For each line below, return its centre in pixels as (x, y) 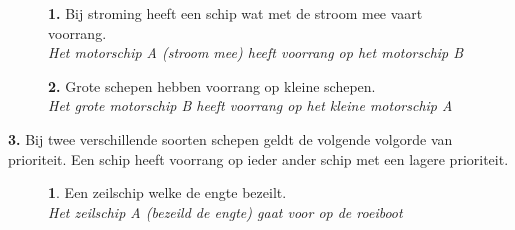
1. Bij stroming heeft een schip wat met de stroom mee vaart (235, 13)
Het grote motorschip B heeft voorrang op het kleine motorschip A (250, 105)
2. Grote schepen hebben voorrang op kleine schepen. (212, 85)
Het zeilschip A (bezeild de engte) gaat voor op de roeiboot (225, 211)
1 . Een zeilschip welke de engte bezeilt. (167, 192)
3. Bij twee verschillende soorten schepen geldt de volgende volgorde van (230, 138)
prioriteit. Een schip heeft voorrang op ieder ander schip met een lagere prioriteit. (258, 158)
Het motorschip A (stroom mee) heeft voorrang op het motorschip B (256, 52)
